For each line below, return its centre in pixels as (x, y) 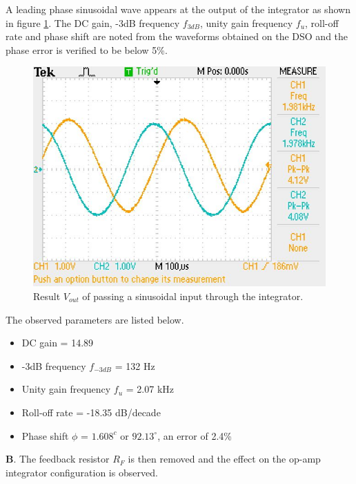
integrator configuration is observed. (82, 472)
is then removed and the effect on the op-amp (224, 459)
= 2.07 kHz (150, 389)
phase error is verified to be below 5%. (87, 49)
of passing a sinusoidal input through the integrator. (193, 296)
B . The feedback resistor (58, 459)
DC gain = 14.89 (58, 343)
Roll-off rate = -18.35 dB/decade (91, 412)
